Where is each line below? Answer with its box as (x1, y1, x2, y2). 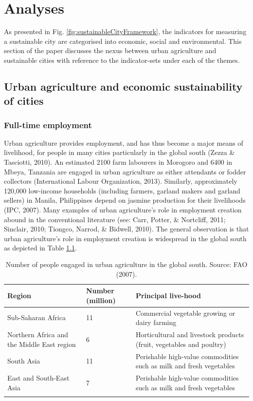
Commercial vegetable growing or (135, 307, 235, 318)
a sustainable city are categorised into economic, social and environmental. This (4, 36, 242, 46)
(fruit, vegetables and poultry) (135, 339, 226, 349)
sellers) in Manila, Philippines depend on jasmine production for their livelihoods (4, 195, 246, 205)
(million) (86, 295, 116, 305)
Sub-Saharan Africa (7, 312, 66, 323)
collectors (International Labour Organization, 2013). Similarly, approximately (4, 176, 237, 186)
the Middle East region (7, 339, 76, 349)
